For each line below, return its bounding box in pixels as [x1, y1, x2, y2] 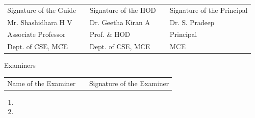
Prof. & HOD [89, 29, 130, 39]
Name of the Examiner [7, 78, 76, 88]
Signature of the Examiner [89, 78, 169, 88]
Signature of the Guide [7, 4, 76, 15]
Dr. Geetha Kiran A [89, 17, 151, 27]
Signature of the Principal [169, 4, 248, 15]
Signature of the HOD [89, 4, 156, 15]
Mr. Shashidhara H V [7, 17, 73, 27]
